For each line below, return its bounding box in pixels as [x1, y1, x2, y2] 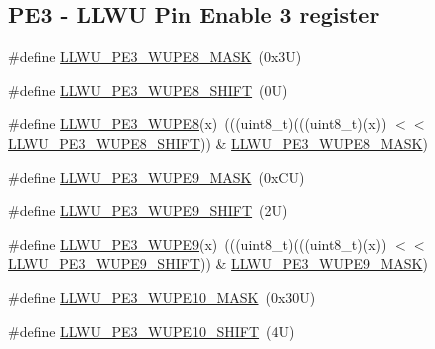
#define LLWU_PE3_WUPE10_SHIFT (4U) [8, 320, 295, 341]
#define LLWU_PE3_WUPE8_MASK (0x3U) [8, 46, 302, 67]
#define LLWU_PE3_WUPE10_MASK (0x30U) [8, 286, 316, 307]
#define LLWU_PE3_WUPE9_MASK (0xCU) [8, 166, 305, 187]
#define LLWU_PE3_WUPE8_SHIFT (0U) [8, 79, 288, 100]
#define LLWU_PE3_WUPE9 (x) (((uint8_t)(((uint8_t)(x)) [8, 233, 387, 254]
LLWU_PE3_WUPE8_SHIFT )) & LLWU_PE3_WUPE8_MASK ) [8, 132, 428, 153]
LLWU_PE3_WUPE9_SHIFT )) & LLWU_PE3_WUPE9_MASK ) [8, 253, 428, 274]
